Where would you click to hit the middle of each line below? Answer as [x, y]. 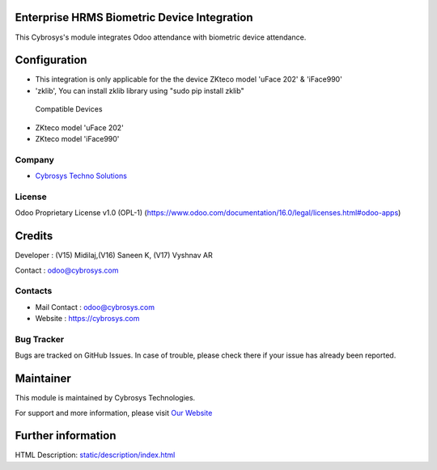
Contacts [34, 291]
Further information [66, 436]
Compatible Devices [69, 109]
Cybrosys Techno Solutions [81, 176]
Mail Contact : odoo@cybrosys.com [95, 307]
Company [34, 159]
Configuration [51, 60]
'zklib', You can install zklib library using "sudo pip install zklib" [140, 91]
